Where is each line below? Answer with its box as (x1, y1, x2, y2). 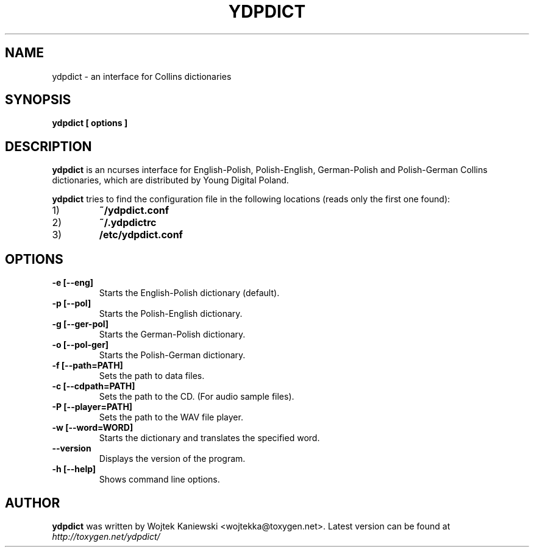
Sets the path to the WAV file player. (99, 412, 243, 423)
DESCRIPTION (5, 138, 92, 154)
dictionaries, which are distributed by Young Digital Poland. (52, 175, 289, 186)
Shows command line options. (99, 474, 220, 485)
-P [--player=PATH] (52, 402, 133, 412)
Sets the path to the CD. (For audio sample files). (99, 391, 294, 402)
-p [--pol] (52, 298, 91, 309)
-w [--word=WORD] (52, 422, 133, 433)
